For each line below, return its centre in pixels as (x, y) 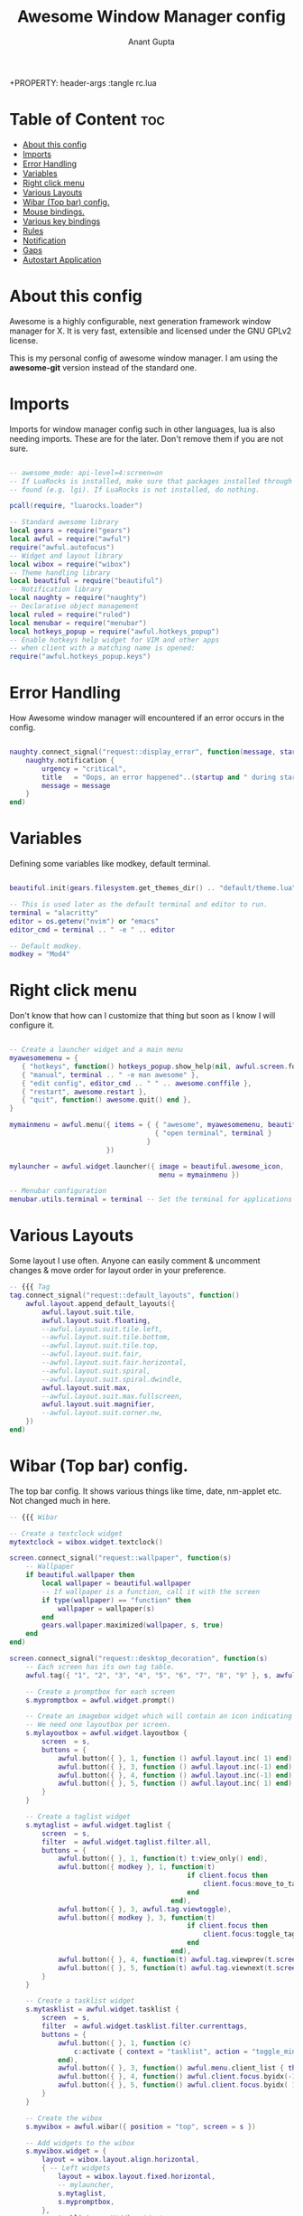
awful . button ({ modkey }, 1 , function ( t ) (137, 1867)
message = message (76, 785)
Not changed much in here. (60, 1500)
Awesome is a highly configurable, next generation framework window (140, 321)
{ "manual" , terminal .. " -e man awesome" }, (110, 1075)
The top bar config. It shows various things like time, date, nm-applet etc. (146, 1491)
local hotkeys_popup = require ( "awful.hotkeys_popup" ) (115, 631)
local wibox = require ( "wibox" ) (70, 564)
